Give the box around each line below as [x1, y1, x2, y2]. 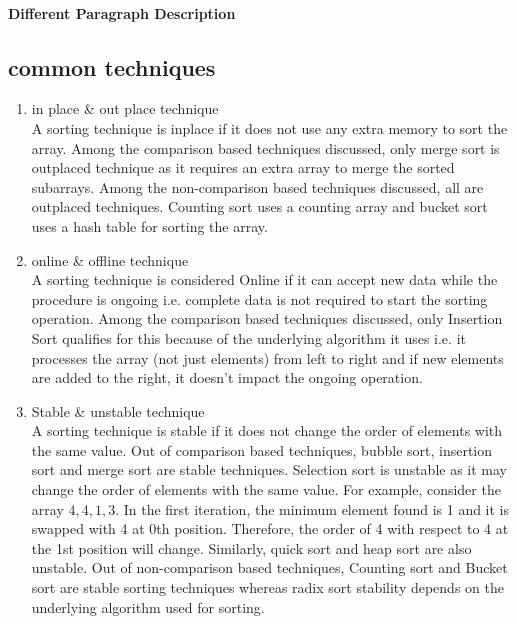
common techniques [8, 51, 216, 82]
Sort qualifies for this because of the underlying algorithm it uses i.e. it [31, 327, 466, 348]
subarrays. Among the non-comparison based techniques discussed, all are [31, 176, 484, 197]
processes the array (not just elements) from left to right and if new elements [31, 347, 504, 368]
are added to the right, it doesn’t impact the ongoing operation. [31, 367, 423, 388]
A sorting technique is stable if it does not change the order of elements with [31, 420, 503, 441]
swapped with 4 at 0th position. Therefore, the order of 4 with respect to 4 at [31, 518, 509, 539]
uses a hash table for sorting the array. [31, 215, 268, 236]
